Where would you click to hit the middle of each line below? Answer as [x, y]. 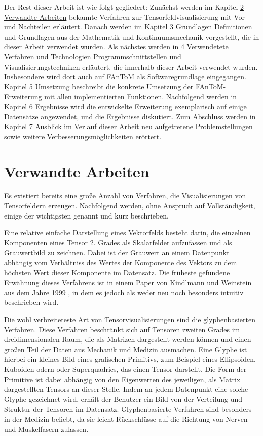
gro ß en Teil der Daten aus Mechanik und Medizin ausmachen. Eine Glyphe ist [126, 349]
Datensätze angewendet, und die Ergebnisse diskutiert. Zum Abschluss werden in [130, 116]
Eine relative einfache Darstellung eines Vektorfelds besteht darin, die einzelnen [127, 232]
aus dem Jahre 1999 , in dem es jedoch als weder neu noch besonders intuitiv [124, 292]
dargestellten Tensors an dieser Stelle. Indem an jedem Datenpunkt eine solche [126, 389]
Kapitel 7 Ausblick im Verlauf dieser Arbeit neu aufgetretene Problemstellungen [128, 126]
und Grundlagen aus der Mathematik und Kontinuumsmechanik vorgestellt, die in [132, 36]
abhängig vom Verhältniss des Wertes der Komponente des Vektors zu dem [121, 262]
